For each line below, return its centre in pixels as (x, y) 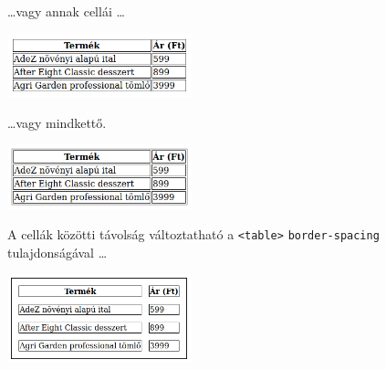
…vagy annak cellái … (66, 11)
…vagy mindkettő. (57, 122)
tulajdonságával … (57, 252)
